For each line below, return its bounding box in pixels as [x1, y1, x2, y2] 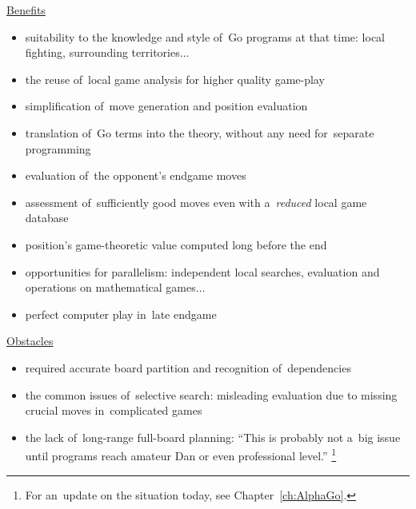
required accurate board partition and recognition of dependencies [25, 359, 351, 376]
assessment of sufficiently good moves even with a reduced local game [25, 193, 367, 210]
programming [25, 140, 91, 157]
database [25, 209, 69, 226]
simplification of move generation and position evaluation [25, 97, 308, 114]
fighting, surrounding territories [25, 44, 180, 61]
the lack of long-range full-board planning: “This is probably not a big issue [25, 428, 401, 445]
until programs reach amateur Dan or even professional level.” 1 [25, 445, 337, 463]
